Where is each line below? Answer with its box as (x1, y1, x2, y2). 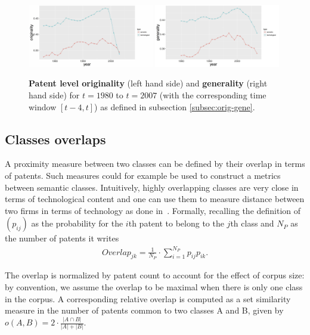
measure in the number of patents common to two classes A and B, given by (5, 304, 284, 317)
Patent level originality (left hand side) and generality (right (29, 77, 268, 89)
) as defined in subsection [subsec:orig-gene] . (94, 100, 255, 113)
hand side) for (29, 89, 80, 101)
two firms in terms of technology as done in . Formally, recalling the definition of (5, 204, 301, 216)
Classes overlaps (5, 129, 106, 148)
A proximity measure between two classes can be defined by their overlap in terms (5, 157, 305, 170)
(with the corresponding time (159, 89, 266, 101)
